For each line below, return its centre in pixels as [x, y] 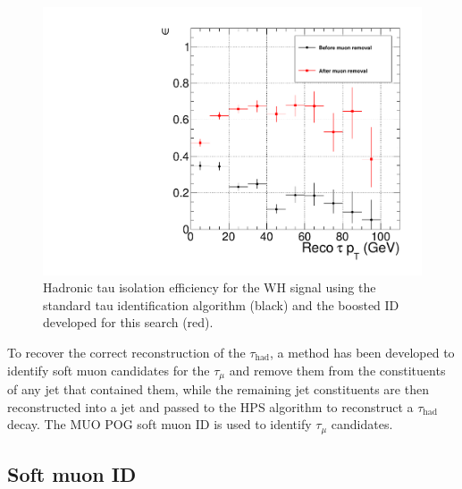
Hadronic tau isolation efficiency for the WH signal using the [210, 287]
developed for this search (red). [128, 322]
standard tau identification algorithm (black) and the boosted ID [221, 304]
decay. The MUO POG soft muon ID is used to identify [160, 424]
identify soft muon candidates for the [109, 370]
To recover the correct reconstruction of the [126, 353]
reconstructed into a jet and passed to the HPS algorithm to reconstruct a [210, 406]
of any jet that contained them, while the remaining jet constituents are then [218, 389]
